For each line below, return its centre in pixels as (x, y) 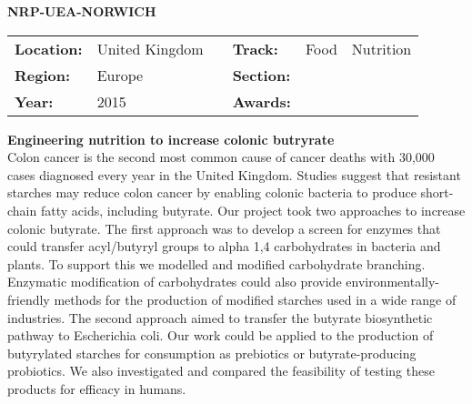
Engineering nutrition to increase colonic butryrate (171, 139)
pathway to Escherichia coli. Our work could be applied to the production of (221, 335)
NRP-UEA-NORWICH (82, 11)
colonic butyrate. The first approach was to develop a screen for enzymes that (224, 228)
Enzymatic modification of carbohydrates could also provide (175, 282)
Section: (261, 75)
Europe (120, 75)
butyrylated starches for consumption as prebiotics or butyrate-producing (212, 353)
